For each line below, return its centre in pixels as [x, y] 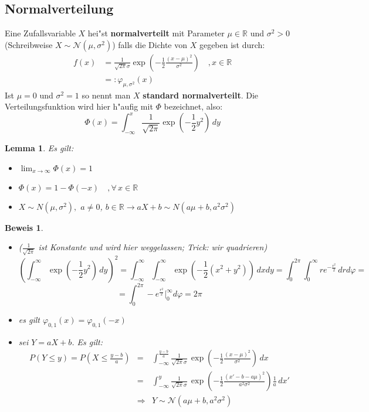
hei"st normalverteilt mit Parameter [156, 33]
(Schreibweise [29, 44]
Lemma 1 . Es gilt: [39, 148]
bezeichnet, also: [193, 106]
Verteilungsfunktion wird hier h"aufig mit [79, 106]
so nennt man [106, 95]
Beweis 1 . [24, 227]
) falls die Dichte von [150, 44]
